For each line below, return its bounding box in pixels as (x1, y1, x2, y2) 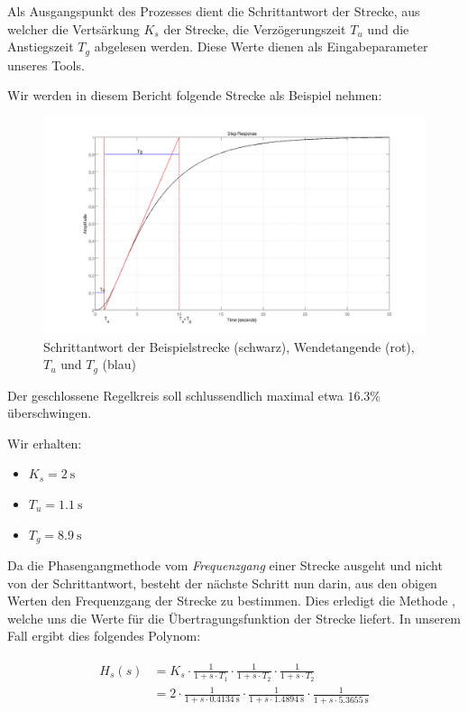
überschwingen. (7, 403, 92, 422)
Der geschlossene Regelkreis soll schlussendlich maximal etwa (7, 385, 344, 404)
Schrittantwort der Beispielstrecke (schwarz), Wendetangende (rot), (43, 337, 415, 356)
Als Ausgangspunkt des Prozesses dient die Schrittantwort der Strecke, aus (7, 2, 420, 20)
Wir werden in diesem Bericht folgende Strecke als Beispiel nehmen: (7, 86, 382, 105)
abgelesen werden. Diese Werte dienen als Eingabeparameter (94, 37, 428, 56)
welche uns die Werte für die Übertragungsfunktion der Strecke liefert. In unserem (7, 608, 462, 627)
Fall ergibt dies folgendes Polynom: (7, 626, 201, 645)
